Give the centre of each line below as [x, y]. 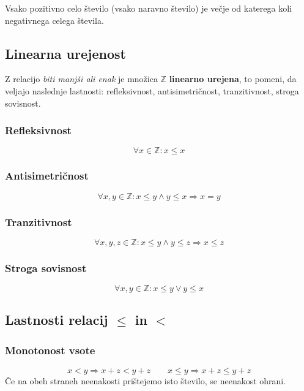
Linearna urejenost [65, 53]
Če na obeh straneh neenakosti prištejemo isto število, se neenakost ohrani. [146, 381]
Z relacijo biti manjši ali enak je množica [81, 79]
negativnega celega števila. [54, 20]
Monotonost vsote [50, 350]
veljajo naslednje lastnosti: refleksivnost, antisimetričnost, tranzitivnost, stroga [152, 90]
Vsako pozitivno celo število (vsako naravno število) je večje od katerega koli [148, 8]
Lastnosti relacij [57, 320]
